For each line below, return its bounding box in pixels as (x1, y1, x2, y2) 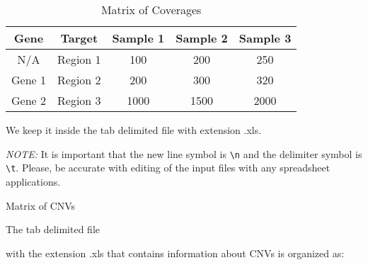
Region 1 (57, 51, 101, 67)
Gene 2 (11, 92, 46, 108)
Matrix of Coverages (100, 1, 202, 18)
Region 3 (57, 92, 101, 108)
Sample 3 (238, 30, 292, 46)
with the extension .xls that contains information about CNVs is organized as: (6, 245, 345, 260)
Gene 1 (11, 72, 46, 88)
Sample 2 (176, 30, 228, 46)
